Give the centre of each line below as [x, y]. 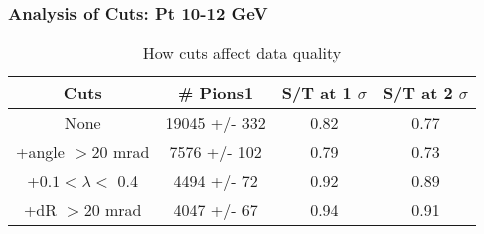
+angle [40, 152]
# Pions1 [216, 93]
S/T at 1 [316, 93]
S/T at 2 [417, 93]
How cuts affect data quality [242, 53]
